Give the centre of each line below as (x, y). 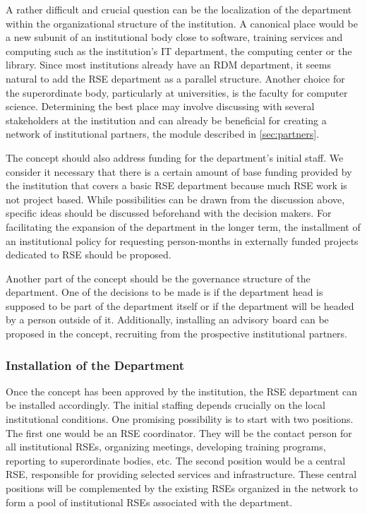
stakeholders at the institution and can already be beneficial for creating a (166, 120)
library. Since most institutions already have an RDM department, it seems (168, 65)
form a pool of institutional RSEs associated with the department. (149, 502)
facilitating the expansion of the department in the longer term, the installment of (183, 226)
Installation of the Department (95, 365)
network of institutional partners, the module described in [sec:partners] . (163, 134)
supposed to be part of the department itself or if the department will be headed (180, 305)
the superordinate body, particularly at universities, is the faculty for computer (177, 92)
